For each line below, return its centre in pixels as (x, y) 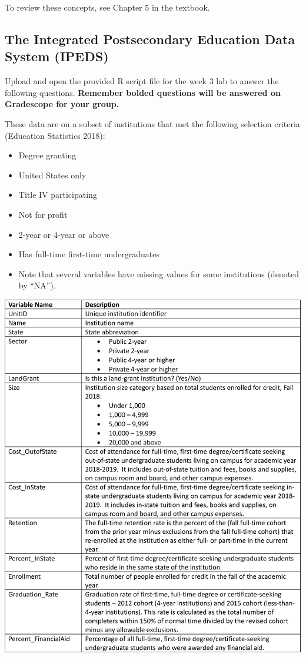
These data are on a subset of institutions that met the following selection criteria (152, 123)
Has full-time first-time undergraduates (89, 254)
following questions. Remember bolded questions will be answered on (143, 92)
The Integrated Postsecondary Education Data (150, 39)
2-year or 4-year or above (64, 234)
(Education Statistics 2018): (55, 135)
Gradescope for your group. (62, 104)
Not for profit (43, 214)
